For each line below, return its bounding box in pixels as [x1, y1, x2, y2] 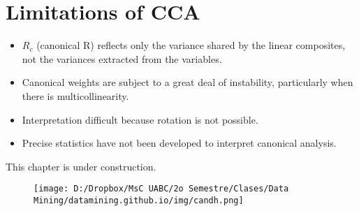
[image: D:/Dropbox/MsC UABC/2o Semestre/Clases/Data [34, 184, 289, 194]
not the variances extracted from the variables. [22, 51, 222, 66]
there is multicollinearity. [22, 88, 129, 103]
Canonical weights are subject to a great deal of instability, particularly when [22, 75, 353, 89]
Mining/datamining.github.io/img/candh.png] [34, 195, 244, 205]
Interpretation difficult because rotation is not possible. [22, 112, 258, 126]
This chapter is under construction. [6, 159, 156, 173]
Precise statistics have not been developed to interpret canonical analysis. [22, 136, 337, 150]
